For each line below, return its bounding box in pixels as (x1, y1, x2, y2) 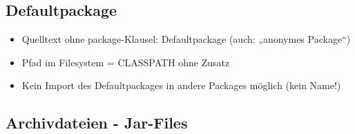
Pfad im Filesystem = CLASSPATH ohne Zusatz (21, 55, 230, 69)
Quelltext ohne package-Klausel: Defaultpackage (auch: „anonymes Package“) (21, 32, 351, 46)
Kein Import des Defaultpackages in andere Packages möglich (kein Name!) (21, 78, 341, 93)
